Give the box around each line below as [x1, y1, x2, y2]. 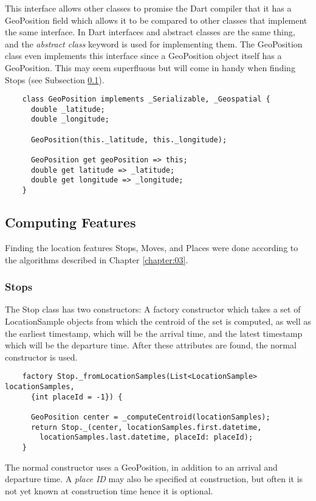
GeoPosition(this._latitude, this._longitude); [30, 135, 227, 144]
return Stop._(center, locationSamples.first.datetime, [30, 423, 262, 432]
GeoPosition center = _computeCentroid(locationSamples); [30, 412, 270, 421]
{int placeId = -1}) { [30, 392, 123, 401]
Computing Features [5, 213, 136, 232]
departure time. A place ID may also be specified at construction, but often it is [5, 472, 303, 485]
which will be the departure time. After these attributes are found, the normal [5, 339, 297, 351]
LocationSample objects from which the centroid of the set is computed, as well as [5, 314, 311, 327]
